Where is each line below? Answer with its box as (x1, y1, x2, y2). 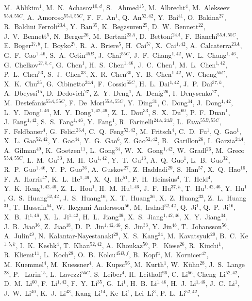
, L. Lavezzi (46, 268, 82, 279)
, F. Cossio (94, 78, 127, 88)
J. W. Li (4, 287, 32, 298)
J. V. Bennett (4, 31, 47, 41)
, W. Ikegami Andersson (51, 202, 125, 212)
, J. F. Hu (139, 183, 171, 193)
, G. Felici (45, 126, 76, 136)
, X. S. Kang (118, 231, 158, 241)
